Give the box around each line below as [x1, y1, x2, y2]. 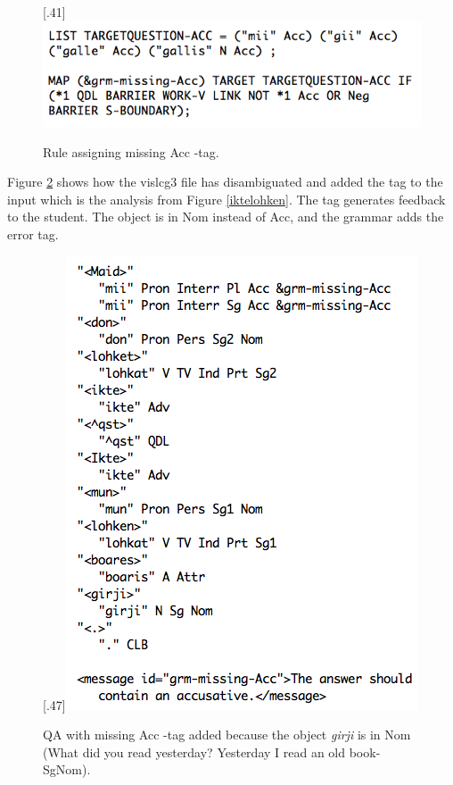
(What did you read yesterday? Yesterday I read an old [43, 742, 346, 761]
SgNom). [43, 760, 91, 779]
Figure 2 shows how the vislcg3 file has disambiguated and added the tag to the [7, 172, 443, 191]
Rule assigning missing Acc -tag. [43, 142, 219, 161]
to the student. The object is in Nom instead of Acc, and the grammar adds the [7, 207, 444, 226]
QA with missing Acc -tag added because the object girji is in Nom [43, 725, 411, 744]
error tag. [7, 224, 59, 243]
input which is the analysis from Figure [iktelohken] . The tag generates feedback [7, 189, 446, 208]
